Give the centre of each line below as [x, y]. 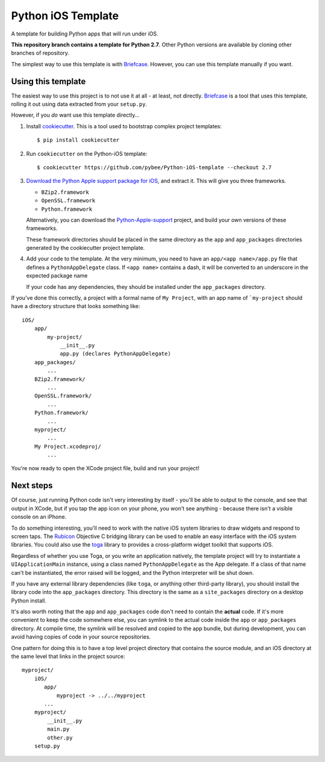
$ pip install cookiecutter [78, 140]
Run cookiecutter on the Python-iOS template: [87, 153]
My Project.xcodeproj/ [68, 446]
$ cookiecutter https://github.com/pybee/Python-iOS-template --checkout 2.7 [154, 167]
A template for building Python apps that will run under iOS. [85, 34]
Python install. [29, 600]
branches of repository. [40, 53]
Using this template [48, 81]
